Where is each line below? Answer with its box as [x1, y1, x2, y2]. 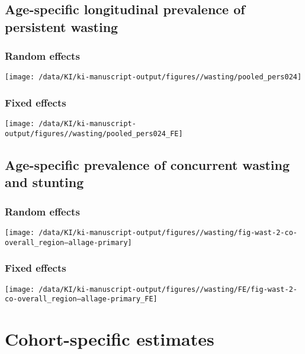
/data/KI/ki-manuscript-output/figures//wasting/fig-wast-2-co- [38, 228, 297, 237]
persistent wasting [5, 17, 118, 36]
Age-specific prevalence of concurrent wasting [5, 155, 290, 173]
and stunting [5, 173, 84, 191]
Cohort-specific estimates [5, 327, 214, 350]
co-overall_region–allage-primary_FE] [5, 295, 158, 304]
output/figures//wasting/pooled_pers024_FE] [5, 129, 183, 138]
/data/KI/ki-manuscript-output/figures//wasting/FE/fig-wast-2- [38, 285, 297, 294]
